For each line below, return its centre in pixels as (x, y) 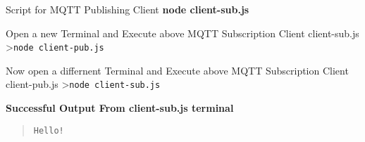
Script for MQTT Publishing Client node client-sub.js (128, 9)
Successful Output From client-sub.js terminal (120, 108)
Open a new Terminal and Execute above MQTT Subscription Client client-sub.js (182, 33)
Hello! (49, 130)
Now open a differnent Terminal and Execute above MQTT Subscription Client (177, 70)
